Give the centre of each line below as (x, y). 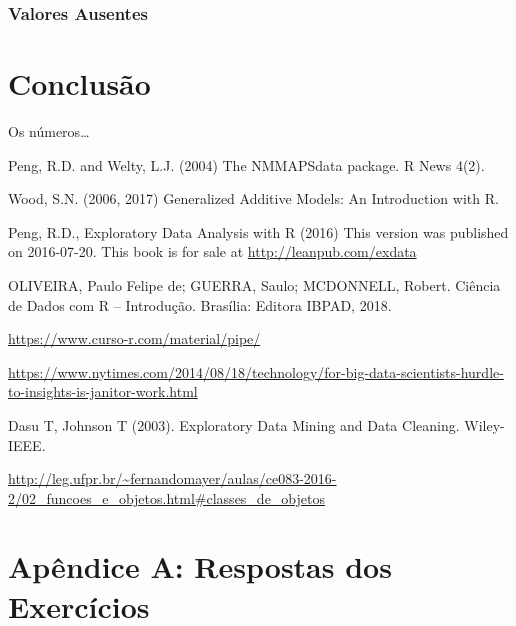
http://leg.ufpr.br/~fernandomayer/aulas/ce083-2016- (172, 478)
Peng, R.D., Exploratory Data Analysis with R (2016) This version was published (258, 231)
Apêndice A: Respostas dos (200, 566)
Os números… (49, 130)
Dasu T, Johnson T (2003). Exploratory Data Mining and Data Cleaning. (234, 424)
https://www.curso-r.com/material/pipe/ (134, 338)
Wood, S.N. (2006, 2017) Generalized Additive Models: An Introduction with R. (253, 198)
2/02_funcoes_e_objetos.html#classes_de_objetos (167, 497)
